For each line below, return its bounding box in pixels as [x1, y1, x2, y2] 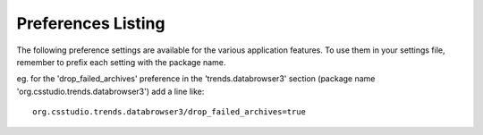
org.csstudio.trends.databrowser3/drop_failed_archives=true [32, 107, 306, 117]
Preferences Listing [16, 13, 165, 33]
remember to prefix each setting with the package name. [16, 56, 226, 67]
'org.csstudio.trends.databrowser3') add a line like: [16, 86, 205, 97]
